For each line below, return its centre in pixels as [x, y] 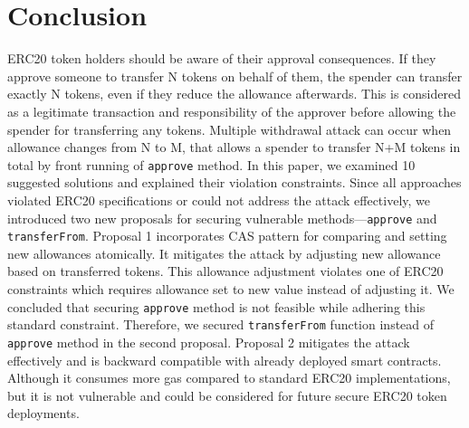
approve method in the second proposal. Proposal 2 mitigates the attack [209, 342]
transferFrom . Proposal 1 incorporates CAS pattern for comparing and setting [227, 236]
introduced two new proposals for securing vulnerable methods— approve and [222, 218]
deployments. [43, 413]
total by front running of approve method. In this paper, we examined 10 [211, 164]
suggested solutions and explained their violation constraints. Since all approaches [234, 182]
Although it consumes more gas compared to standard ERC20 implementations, [229, 378]
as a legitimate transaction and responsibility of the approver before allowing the [232, 111]
